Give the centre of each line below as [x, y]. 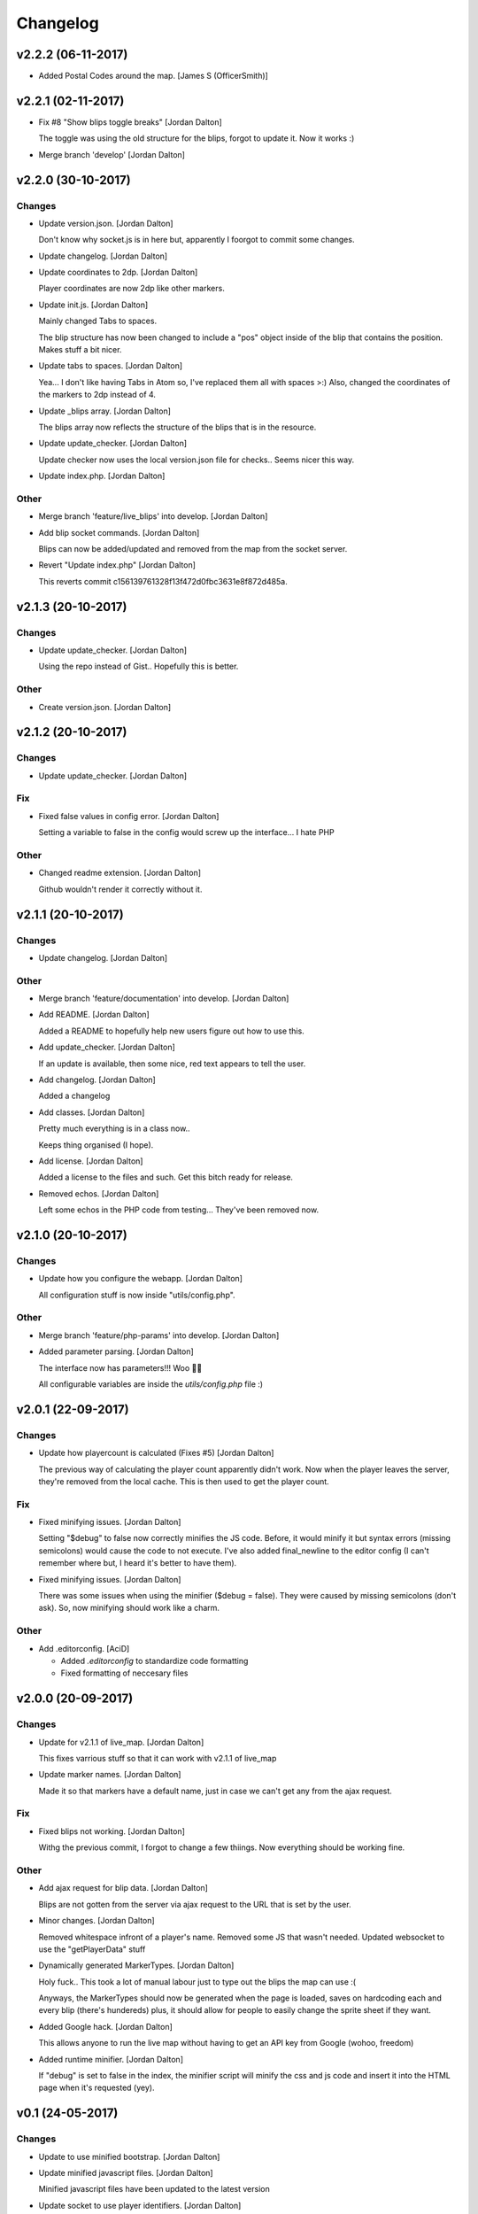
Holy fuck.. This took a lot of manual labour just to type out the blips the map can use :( [197, 1982]
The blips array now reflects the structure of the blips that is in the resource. [177, 427]
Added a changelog [74, 1096]
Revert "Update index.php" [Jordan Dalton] [117, 565]
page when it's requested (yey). [96, 2088]
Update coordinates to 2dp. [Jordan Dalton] [118, 272]
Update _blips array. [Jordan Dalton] [105, 411]
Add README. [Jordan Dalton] [94, 1015]
